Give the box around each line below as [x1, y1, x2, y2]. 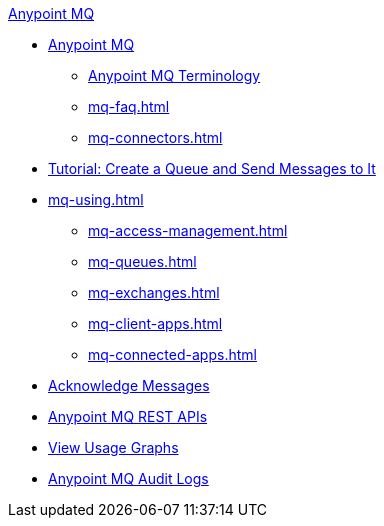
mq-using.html [48, 191, 144, 208]
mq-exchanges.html [88, 284, 220, 301]
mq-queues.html [88, 253, 197, 270]
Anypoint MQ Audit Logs [48, 470, 209, 487]
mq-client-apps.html [88, 315, 223, 332]
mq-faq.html [88, 98, 170, 115]
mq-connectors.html [88, 129, 223, 146]
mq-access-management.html [88, 222, 288, 239]
